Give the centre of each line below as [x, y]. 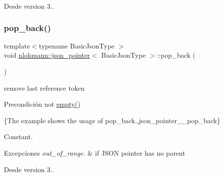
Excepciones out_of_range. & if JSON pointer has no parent [95, 152]
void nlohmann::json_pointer [47, 55]
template [17, 45]
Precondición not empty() [42, 104]
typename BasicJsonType [77, 45]
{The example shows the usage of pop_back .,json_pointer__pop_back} [112, 120]
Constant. [18, 136]
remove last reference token [44, 88]
